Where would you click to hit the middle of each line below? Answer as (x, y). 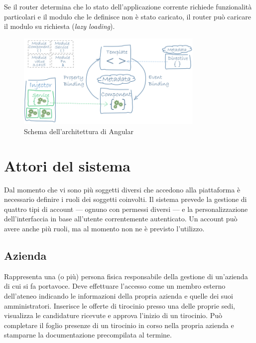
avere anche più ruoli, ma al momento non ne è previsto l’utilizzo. (104, 228)
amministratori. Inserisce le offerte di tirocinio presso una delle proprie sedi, (120, 305)
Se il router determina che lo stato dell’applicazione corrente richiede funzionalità (128, 6)
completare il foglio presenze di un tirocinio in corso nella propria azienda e (119, 325)
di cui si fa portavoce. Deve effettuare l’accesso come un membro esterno (115, 286)
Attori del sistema (67, 165)
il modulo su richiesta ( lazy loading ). (60, 26)
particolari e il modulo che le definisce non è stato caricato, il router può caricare (128, 16)
